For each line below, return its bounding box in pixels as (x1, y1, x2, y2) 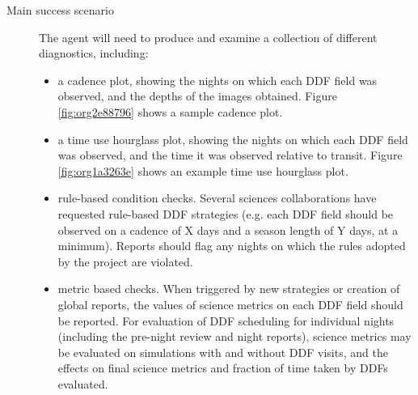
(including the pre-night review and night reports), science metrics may (57, 328, 412, 345)
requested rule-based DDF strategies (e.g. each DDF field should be (57, 205, 394, 222)
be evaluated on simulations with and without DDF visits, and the (57, 343, 388, 360)
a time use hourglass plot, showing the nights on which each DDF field (57, 130, 408, 147)
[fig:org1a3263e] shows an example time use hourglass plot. (57, 162, 348, 179)
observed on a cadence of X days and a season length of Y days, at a (57, 221, 399, 238)
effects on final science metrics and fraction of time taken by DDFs (57, 359, 388, 376)
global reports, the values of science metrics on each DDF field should (57, 295, 403, 312)
